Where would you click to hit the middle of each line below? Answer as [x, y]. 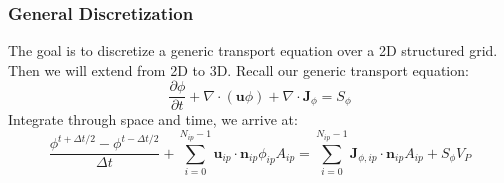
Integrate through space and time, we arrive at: [153, 119]
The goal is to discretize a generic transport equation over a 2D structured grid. [253, 50]
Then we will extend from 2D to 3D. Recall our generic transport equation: [238, 69]
